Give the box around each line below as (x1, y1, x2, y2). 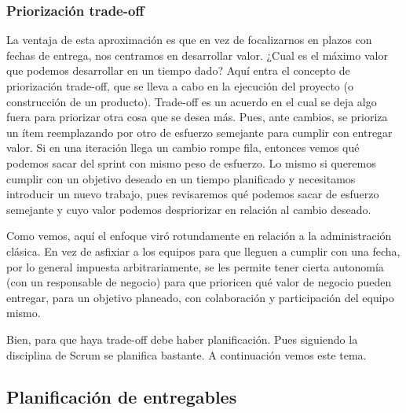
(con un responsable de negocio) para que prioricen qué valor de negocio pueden (6, 274, 392, 290)
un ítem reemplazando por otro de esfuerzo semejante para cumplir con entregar (6, 124, 393, 140)
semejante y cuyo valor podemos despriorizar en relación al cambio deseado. (6, 201, 371, 217)
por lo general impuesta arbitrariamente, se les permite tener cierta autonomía (6, 258, 384, 275)
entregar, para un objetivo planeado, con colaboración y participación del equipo (6, 289, 394, 305)
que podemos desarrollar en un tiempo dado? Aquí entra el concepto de (6, 62, 350, 79)
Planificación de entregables (6, 385, 237, 409)
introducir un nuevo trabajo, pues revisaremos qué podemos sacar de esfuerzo (6, 186, 379, 202)
